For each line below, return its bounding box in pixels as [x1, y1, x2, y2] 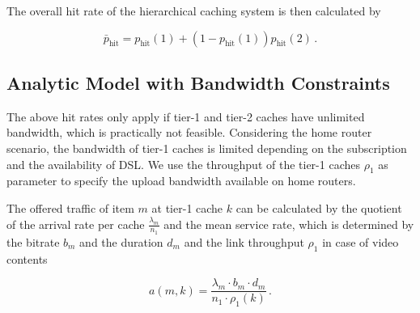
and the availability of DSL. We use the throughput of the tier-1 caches [6, 155, 360, 172]
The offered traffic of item [6, 199, 134, 216]
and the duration [79, 233, 163, 250]
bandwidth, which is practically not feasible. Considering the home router [6, 124, 372, 141]
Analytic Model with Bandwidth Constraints [6, 70, 390, 95]
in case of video [322, 233, 399, 250]
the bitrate [6, 233, 60, 250]
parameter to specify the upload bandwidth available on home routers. [6, 172, 356, 189]
